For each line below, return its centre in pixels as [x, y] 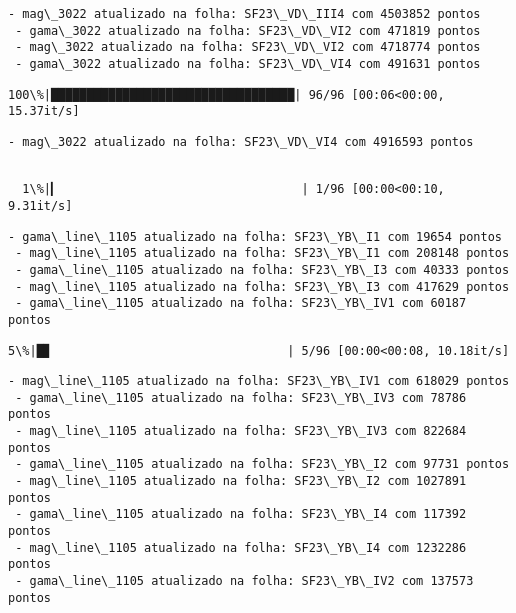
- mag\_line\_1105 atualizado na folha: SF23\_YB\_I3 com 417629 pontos [262, 286]
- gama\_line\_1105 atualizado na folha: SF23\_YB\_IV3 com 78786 [241, 397]
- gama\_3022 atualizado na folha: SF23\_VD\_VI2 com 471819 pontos [248, 30]
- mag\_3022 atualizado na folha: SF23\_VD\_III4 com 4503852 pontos [244, 14]
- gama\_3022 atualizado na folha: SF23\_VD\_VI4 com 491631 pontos [248, 63]
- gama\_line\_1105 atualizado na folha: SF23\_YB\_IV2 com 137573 [244, 581]
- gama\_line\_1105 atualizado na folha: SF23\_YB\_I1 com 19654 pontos [255, 236]
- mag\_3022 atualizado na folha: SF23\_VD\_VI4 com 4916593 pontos [241, 141]
